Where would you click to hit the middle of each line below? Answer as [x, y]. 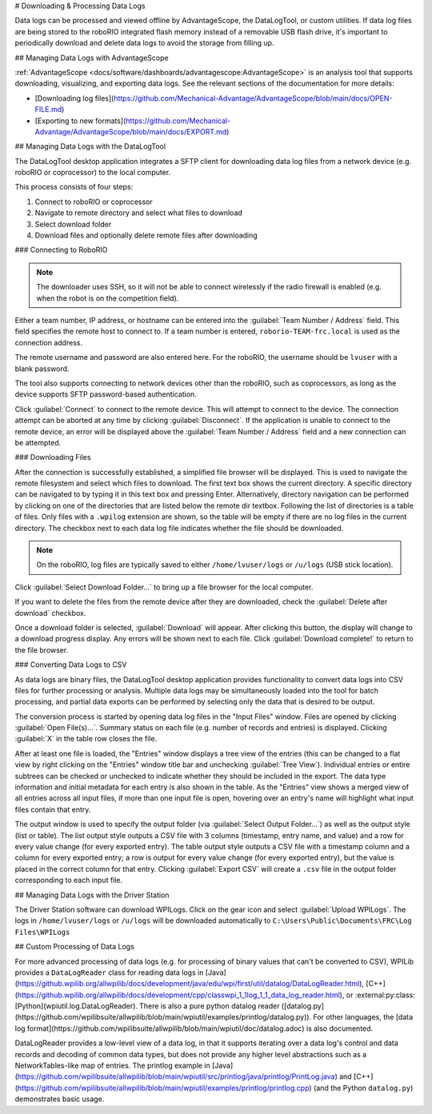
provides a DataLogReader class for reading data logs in [109, 972]
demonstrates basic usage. [60, 1099]
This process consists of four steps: [74, 187]
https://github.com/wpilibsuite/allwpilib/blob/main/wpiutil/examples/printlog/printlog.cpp [163, 1088]
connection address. [49, 342]
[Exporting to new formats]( [80, 121]
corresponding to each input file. [69, 880]
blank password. [42, 369]
